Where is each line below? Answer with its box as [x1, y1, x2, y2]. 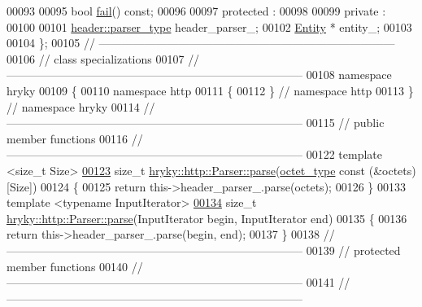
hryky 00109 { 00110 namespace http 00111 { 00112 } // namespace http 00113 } [7, 81, 414, 99]
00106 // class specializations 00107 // [7, 50, 200, 67]
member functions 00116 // [7, 129, 143, 147]
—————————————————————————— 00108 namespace [7, 66, 392, 83]
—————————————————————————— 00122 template [7, 146, 382, 163]
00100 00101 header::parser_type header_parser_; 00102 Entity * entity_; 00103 [7, 18, 412, 35]
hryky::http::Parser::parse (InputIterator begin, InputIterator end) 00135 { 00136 [7, 209, 407, 226]
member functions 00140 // [7, 257, 143, 274]
